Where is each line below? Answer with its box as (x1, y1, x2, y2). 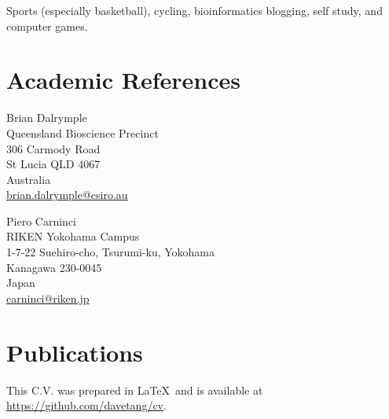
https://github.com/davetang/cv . (6, 397, 167, 413)
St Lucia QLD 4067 (6, 156, 101, 172)
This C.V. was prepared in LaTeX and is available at (6, 381, 263, 398)
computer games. (6, 17, 88, 34)
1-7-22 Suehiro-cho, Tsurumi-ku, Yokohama (6, 244, 215, 260)
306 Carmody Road (6, 140, 101, 156)
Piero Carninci (6, 212, 76, 229)
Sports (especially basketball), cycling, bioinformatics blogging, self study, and (6, 2, 383, 18)
